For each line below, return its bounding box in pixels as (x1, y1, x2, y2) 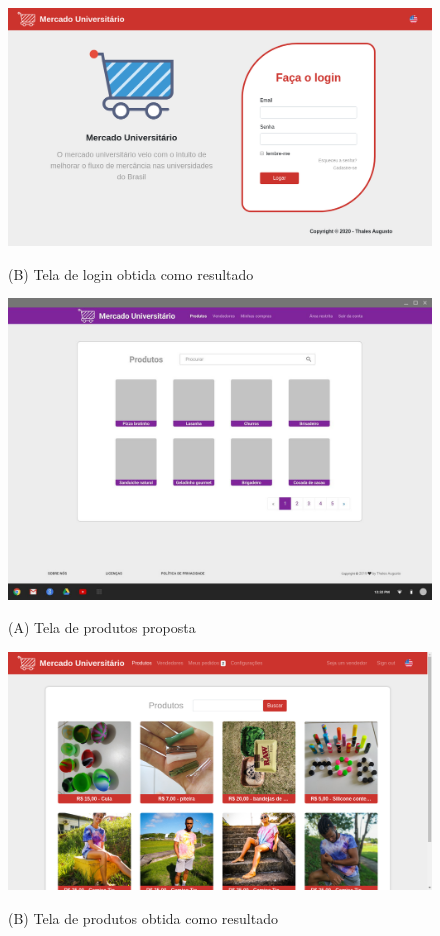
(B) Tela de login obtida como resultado (8, 263, 254, 284)
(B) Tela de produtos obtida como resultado (8, 907, 278, 928)
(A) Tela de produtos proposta (8, 617, 196, 638)
